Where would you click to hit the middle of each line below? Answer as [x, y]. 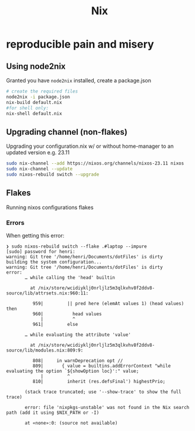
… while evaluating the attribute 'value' [78, 335]
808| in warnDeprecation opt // [78, 360]
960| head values [67, 314]
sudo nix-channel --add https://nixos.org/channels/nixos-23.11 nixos [95, 164]
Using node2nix [36, 66]
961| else [55, 324]
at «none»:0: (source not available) [71, 423]
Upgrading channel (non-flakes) [67, 132]
